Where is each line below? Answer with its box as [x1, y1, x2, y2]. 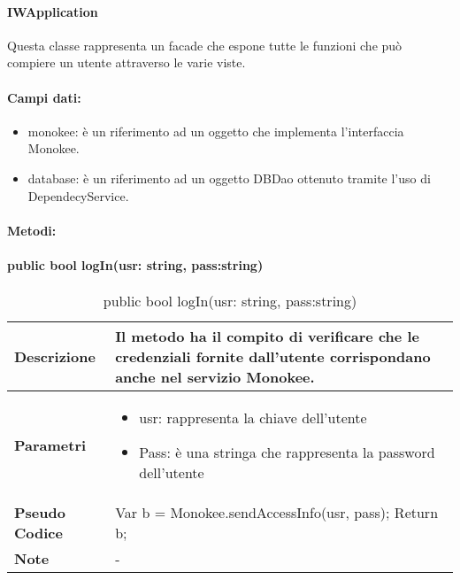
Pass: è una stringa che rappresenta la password [139, 442, 435, 463]
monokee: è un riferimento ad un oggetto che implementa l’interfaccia [27, 121, 404, 140]
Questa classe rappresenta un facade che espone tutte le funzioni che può [7, 35, 402, 54]
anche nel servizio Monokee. [115, 367, 315, 388]
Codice [14, 522, 63, 544]
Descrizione [14, 346, 96, 367]
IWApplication [7, 2, 98, 20]
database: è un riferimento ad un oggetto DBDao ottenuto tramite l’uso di [27, 168, 431, 187]
